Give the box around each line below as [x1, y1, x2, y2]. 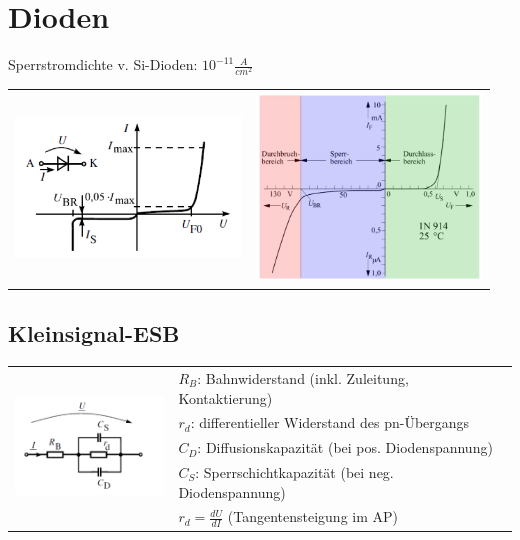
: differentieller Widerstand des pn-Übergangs [190, 412, 470, 433]
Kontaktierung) [178, 387, 273, 408]
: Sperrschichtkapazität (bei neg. [195, 462, 394, 483]
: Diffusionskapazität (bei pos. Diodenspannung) [197, 437, 493, 458]
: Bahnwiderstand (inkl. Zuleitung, [197, 367, 409, 388]
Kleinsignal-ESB [8, 318, 180, 349]
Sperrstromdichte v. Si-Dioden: [8, 54, 198, 75]
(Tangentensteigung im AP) [227, 506, 398, 527]
